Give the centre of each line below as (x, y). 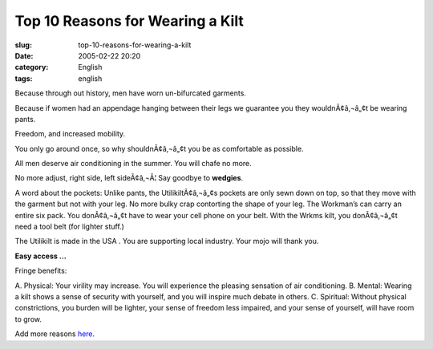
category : (32, 67)
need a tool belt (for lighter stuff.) (69, 227)
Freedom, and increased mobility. (70, 134)
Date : (24, 55)
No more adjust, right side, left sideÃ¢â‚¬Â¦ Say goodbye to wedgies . (129, 178)
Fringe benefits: (41, 271)
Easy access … (41, 256)
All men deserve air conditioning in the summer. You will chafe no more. (133, 164)
